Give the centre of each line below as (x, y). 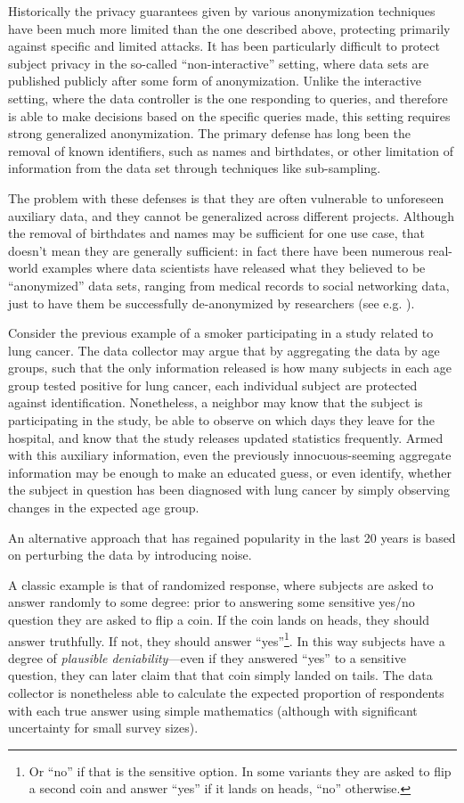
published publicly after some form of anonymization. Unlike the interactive (215, 81)
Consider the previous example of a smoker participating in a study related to (221, 333)
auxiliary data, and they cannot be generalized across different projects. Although (231, 215)
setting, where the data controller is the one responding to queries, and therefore (228, 98)
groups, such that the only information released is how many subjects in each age (230, 368)
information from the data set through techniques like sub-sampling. (195, 168)
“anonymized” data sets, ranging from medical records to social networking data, (229, 285)
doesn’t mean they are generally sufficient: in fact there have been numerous (216, 250)
